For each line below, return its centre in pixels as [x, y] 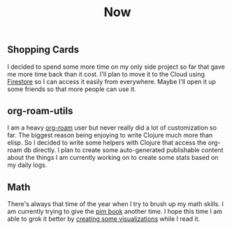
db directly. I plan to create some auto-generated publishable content [123, 150]
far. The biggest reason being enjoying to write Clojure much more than [110, 135]
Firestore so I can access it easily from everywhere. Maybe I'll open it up [112, 81]
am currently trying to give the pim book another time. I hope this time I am [115, 212]
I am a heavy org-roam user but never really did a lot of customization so [112, 128]
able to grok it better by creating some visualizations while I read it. [104, 219]
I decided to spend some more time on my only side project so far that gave [116, 67]
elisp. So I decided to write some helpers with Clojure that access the [107, 143]
